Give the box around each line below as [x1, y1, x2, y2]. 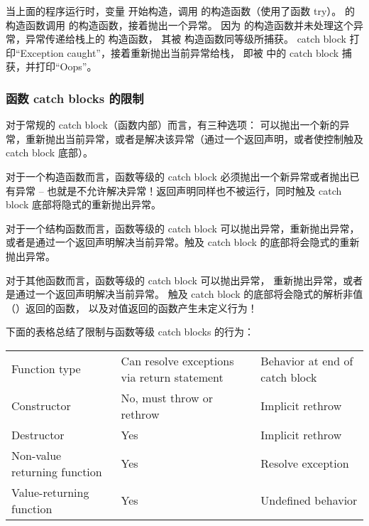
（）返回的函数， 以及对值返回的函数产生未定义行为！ [6, 300, 258, 315]
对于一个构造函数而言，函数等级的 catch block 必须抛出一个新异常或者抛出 [6, 168, 350, 183]
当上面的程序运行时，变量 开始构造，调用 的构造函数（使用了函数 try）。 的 [6, 4, 355, 18]
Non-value [11, 446, 62, 463]
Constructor [11, 397, 71, 414]
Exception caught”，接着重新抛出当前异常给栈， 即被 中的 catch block [20, 45, 339, 60]
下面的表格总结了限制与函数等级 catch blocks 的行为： [6, 324, 255, 339]
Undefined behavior [260, 492, 358, 509]
